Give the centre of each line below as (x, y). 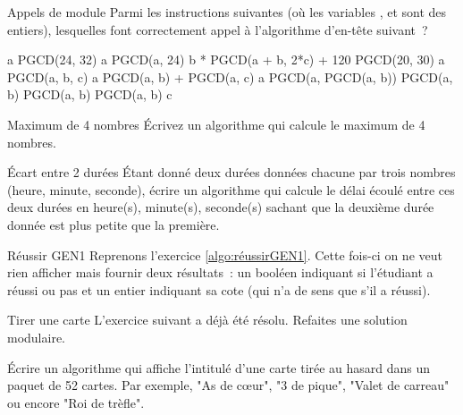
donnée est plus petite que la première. (114, 224)
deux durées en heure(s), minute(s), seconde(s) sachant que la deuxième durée (221, 207)
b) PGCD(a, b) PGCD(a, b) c (90, 94)
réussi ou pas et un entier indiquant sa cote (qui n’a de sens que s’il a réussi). (219, 289)
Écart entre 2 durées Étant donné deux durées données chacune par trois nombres (231, 172)
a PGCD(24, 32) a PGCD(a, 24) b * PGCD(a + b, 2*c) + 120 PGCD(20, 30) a (226, 59)
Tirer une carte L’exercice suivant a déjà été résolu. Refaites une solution (207, 320)
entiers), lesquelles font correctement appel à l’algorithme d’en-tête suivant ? (218, 29)
